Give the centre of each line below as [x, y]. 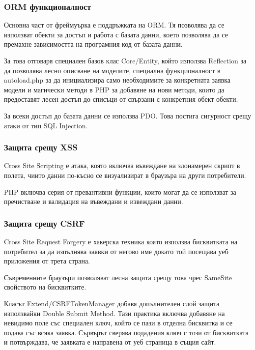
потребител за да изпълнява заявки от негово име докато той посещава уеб [116, 251]
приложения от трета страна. [47, 261]
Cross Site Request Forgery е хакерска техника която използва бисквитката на [121, 241]
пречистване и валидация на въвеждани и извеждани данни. [94, 201]
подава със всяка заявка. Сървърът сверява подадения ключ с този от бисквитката [126, 332]
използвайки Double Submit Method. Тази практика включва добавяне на [114, 313]
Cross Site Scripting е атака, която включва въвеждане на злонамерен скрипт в [122, 165]
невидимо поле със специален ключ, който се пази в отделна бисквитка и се [118, 323]
